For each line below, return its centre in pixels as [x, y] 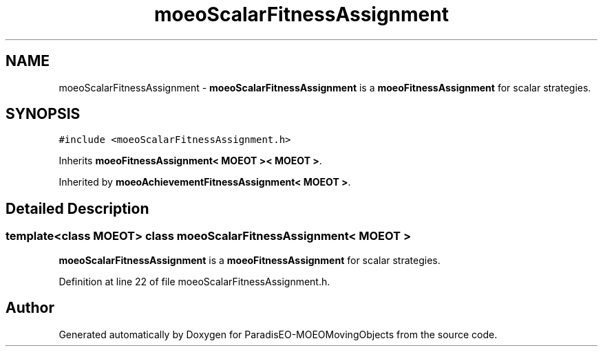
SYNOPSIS [43, 114]
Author [30, 308]
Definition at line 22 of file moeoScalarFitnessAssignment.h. [194, 281]
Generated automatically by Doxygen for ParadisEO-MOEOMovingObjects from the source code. [278, 334]
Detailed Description [77, 208]
